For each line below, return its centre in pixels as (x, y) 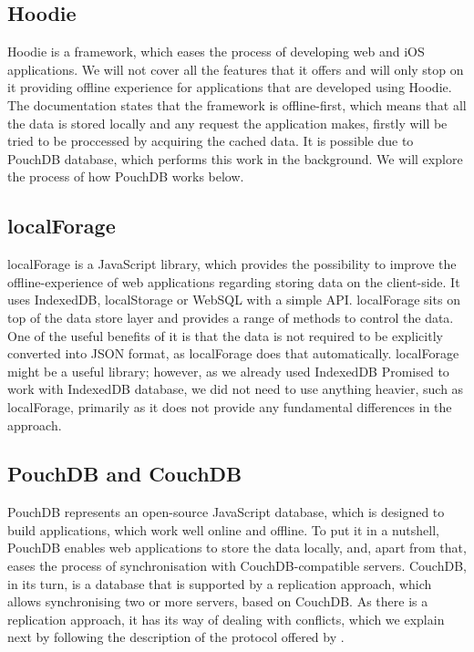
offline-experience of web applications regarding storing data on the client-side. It (234, 281)
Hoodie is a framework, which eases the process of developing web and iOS (216, 52)
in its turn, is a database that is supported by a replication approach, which (220, 583)
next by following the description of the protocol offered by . (176, 637)
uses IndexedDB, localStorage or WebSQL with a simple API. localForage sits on (234, 300)
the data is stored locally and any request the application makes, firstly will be (227, 123)
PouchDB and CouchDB (125, 474)
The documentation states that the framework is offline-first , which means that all (237, 104)
